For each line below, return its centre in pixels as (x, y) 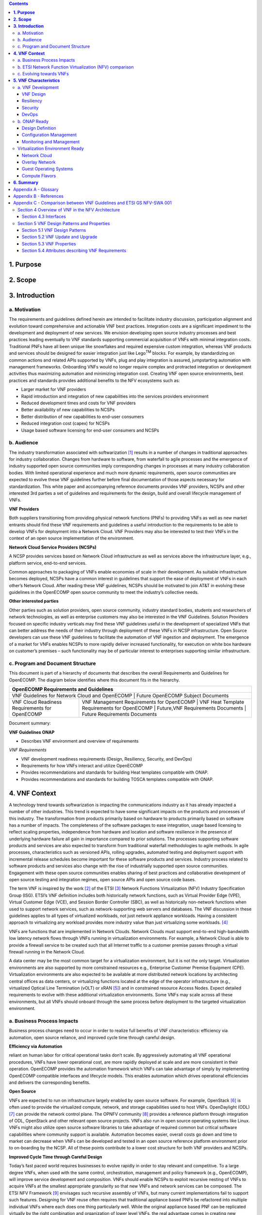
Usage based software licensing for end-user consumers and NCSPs (90, 430)
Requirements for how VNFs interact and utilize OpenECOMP (82, 766)
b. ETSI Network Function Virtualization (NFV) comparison (76, 67)
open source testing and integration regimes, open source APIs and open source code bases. (102, 880)
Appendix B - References (39, 196)
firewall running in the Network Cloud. (47, 952)
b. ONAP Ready (33, 121)
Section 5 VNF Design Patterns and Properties (64, 223)
